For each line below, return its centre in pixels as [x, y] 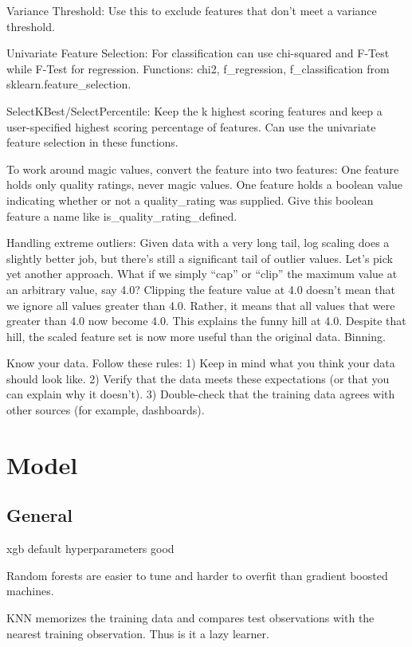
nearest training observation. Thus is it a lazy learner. [138, 633]
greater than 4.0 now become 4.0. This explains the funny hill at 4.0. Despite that [206, 321]
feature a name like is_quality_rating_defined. [122, 216]
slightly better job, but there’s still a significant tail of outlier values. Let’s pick [200, 258]
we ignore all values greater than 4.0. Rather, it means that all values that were [201, 305]
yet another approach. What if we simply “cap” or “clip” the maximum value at [202, 274]
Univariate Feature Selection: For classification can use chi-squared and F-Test [198, 53]
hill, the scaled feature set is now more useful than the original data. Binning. [196, 336]
